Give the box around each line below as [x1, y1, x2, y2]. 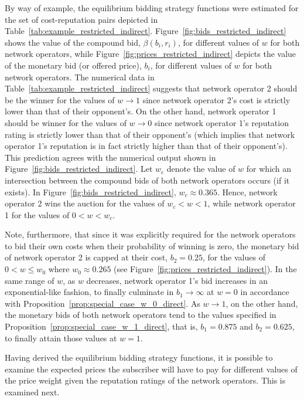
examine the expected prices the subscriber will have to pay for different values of [5, 362, 298, 375]
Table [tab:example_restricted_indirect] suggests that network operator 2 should [5, 82, 298, 94]
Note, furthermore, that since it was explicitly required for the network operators [5, 228, 296, 240]
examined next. [5, 386, 60, 398]
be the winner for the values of [5, 93, 115, 106]
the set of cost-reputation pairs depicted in [5, 13, 158, 25]
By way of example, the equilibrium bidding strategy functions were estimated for [5, 2, 299, 13]
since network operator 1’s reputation [155, 116, 289, 128]
